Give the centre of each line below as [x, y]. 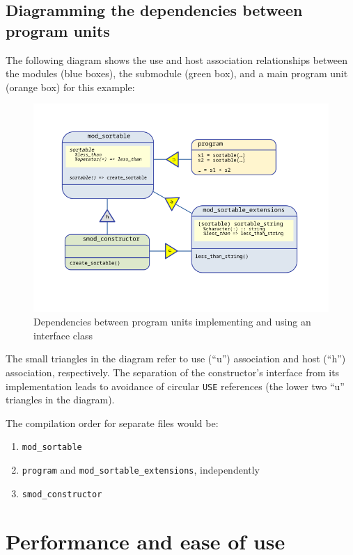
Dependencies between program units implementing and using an [172, 322]
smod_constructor [62, 494]
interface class [63, 335]
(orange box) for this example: [70, 87]
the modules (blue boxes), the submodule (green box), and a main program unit [177, 73]
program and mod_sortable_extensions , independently [141, 470]
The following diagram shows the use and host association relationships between [177, 59]
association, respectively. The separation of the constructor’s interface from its [173, 372]
